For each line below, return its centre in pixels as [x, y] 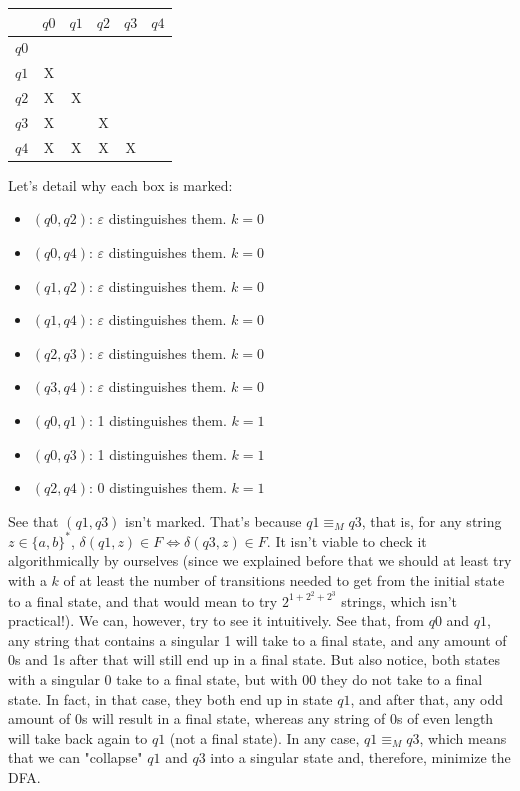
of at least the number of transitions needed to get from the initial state [284, 580]
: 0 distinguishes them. [158, 487]
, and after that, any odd [426, 698]
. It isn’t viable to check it [346, 540]
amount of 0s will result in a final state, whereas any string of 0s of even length [251, 718]
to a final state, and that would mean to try [143, 600]
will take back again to [78, 737]
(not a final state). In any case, [264, 737]
